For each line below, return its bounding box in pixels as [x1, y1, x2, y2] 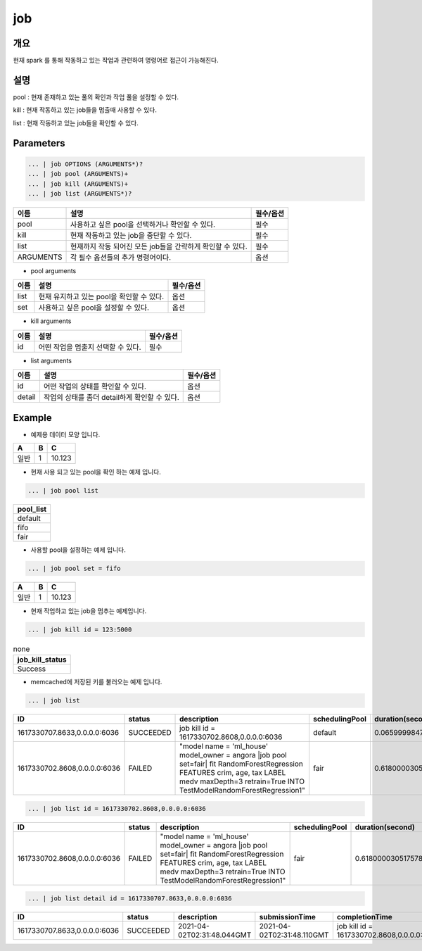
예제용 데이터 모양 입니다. [30, 430, 101, 439]
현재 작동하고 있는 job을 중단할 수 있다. [70, 230, 192, 240]
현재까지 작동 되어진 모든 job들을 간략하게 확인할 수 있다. [70, 241, 248, 251]
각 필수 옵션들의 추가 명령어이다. [70, 252, 172, 262]
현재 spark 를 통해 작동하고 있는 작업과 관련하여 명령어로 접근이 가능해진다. [13, 56, 219, 65]
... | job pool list [27, 486, 98, 494]
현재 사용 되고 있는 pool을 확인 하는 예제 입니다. [30, 467, 162, 476]
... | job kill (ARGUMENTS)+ [27, 180, 129, 188]
